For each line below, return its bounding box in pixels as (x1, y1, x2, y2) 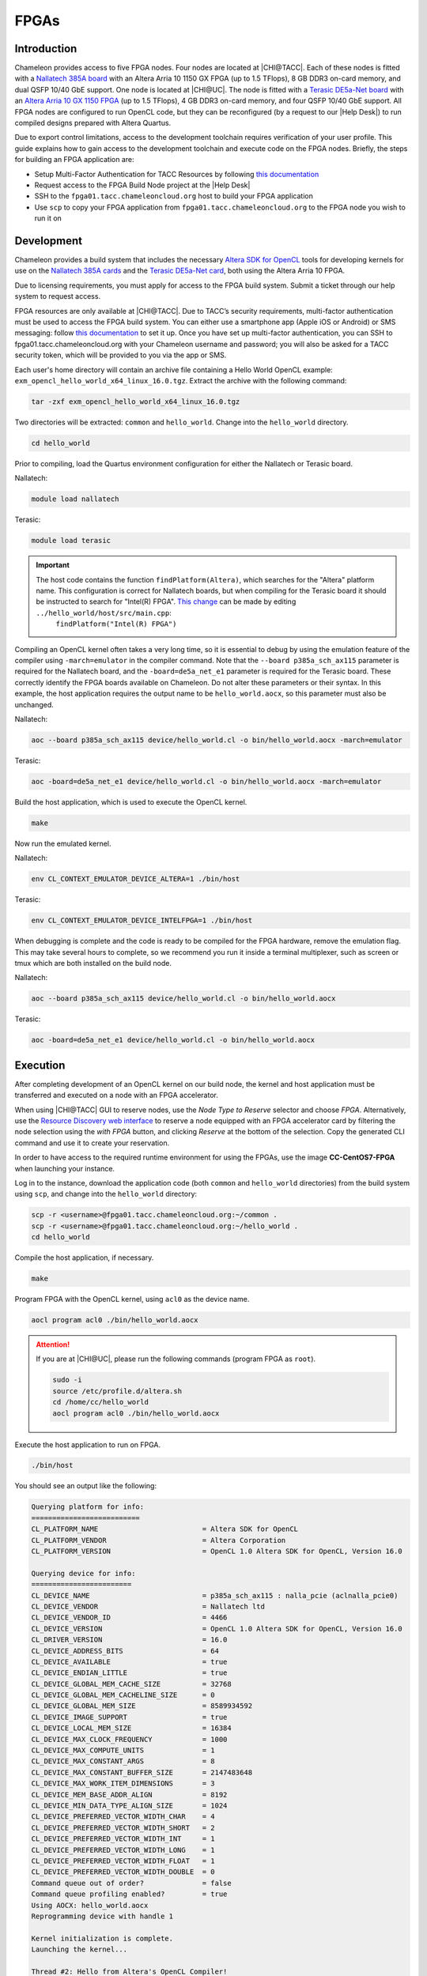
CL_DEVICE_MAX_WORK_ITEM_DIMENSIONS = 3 (31, 1779, 215, 1788)
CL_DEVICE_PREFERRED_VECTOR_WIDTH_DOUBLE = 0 (31, 1868, 215, 1876)
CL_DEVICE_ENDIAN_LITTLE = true (31, 1669, 228, 1677)
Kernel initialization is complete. (31, 1933, 174, 1943)
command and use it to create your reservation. (14, 1138, 170, 1148)
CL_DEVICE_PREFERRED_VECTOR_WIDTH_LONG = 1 (31, 1846, 215, 1854)
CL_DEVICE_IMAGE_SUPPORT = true (31, 1712, 228, 1721)
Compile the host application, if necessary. (14, 1253, 154, 1262)
